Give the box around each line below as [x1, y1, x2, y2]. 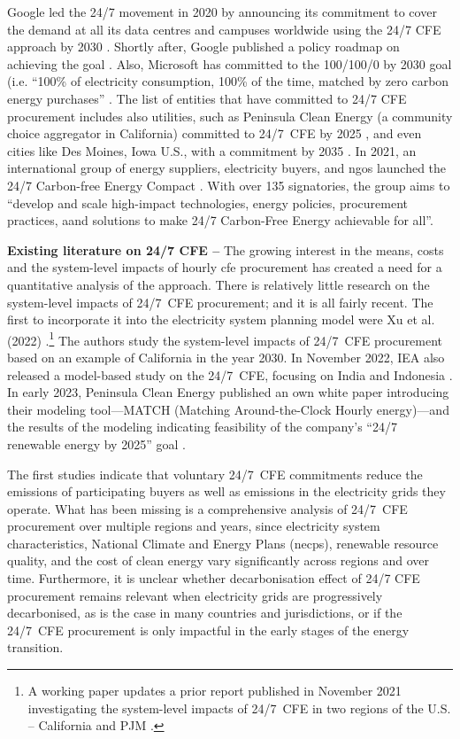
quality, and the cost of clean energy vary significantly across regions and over [7, 551, 429, 570]
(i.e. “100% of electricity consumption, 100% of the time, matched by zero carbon [7, 72, 449, 90]
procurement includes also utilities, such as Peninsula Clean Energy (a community [7, 106, 453, 125]
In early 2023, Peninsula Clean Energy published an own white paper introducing [7, 383, 449, 401]
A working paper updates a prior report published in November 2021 [27, 681, 402, 700]
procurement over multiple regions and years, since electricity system [7, 517, 380, 535]
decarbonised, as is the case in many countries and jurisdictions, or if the [7, 603, 402, 622]
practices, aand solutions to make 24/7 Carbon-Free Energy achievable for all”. [7, 211, 433, 229]
